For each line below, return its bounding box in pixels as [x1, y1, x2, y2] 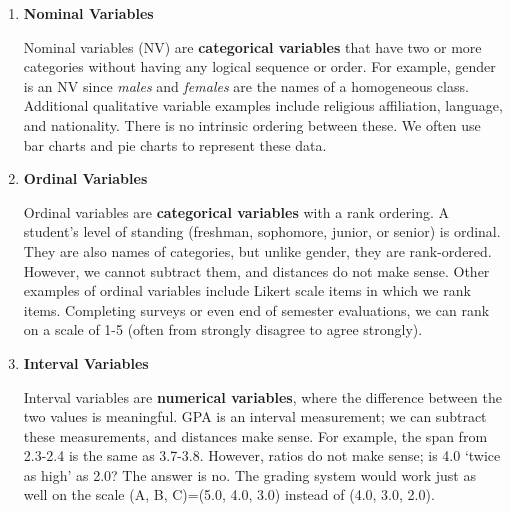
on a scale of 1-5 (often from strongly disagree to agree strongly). [23, 319, 423, 340]
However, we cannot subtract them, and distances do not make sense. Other [23, 260, 490, 281]
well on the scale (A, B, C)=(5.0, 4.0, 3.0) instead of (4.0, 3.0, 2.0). [23, 484, 435, 505]
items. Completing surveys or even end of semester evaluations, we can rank [23, 299, 490, 320]
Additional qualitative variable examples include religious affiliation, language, [23, 95, 503, 116]
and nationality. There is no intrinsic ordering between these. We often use [23, 114, 481, 135]
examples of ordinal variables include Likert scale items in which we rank [23, 280, 471, 301]
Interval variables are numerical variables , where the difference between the [23, 386, 502, 407]
